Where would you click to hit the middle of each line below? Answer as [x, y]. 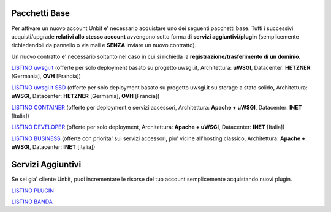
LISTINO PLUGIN [33, 191]
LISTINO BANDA [32, 202]
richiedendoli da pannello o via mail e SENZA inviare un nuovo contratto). [104, 45]
